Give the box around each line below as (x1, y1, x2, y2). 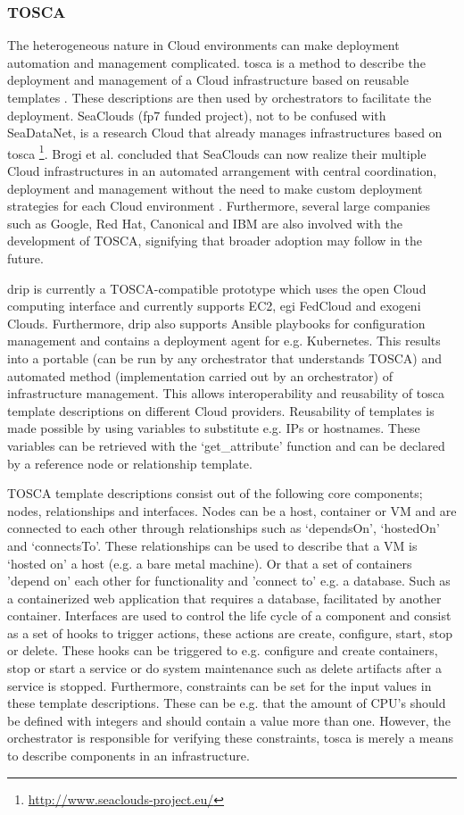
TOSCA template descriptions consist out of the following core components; (7, 484, 423, 503)
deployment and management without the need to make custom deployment (7, 179, 423, 197)
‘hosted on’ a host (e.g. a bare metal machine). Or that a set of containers (7, 553, 412, 572)
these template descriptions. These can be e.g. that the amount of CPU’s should (7, 694, 446, 712)
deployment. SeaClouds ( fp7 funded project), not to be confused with (7, 105, 386, 124)
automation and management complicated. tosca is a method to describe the (7, 53, 426, 71)
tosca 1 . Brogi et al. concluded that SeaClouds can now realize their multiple (7, 141, 427, 162)
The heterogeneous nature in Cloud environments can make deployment (7, 36, 400, 54)
